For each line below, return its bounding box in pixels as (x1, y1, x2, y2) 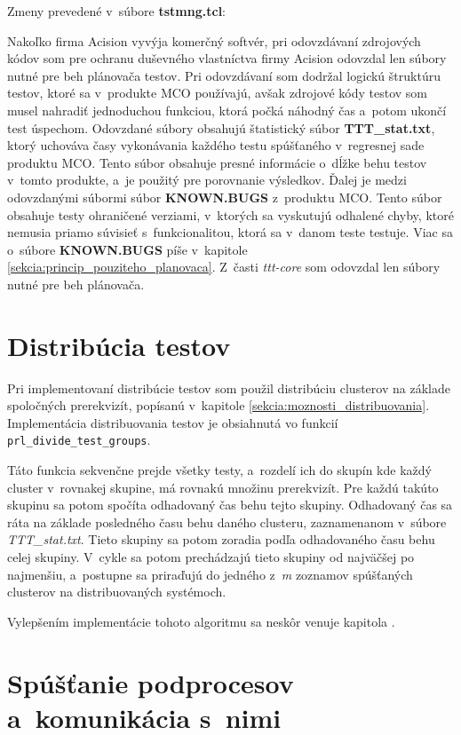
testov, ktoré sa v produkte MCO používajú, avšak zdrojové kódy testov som (7, 83, 428, 102)
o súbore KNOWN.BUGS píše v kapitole (7, 240, 248, 258)
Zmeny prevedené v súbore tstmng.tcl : (7, 2, 227, 20)
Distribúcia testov (7, 327, 231, 363)
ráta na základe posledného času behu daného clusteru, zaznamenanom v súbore (7, 512, 447, 531)
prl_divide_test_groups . (7, 431, 151, 449)
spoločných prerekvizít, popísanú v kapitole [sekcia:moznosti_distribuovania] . (7, 396, 430, 415)
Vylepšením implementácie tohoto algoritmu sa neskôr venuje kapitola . (7, 612, 395, 630)
